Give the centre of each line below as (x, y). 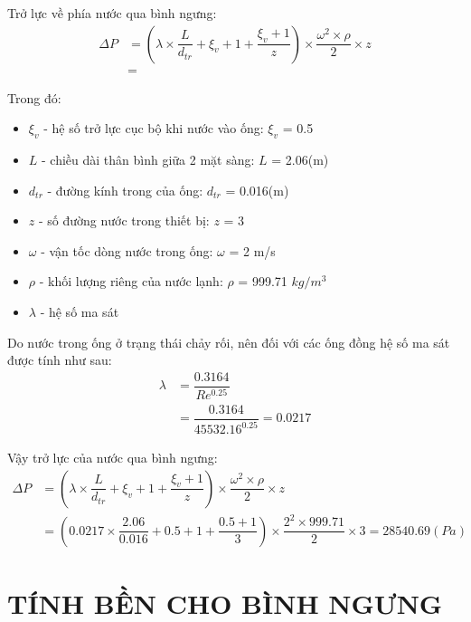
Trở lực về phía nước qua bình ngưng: (112, 13)
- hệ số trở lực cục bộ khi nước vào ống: (154, 128)
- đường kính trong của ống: (125, 190)
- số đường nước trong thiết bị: (124, 220)
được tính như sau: (60, 360)
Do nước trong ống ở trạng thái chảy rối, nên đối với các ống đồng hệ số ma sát (229, 342)
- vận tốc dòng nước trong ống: (127, 250)
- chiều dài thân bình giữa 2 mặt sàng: (148, 160)
